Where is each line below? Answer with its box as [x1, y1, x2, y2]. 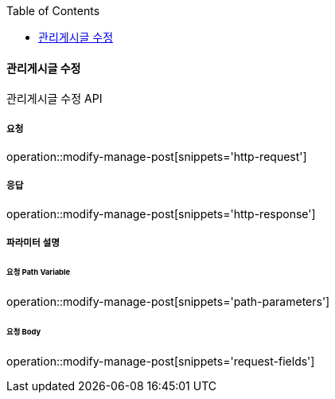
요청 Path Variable [6, 268, 71, 277]
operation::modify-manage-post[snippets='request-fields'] [6, 354, 315, 368]
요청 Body [6, 327, 41, 336]
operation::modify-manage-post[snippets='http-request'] [6, 150, 307, 163]
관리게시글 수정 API [6, 92, 103, 106]
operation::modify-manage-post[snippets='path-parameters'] [6, 294, 330, 308]
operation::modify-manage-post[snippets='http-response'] [6, 206, 316, 221]
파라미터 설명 [6, 237, 60, 249]
